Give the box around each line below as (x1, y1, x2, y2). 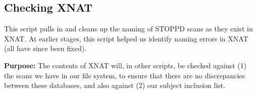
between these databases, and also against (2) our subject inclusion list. (4, 80, 226, 90)
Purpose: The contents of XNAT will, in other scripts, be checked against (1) (4, 60, 247, 70)
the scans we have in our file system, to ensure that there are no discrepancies (4, 70, 245, 80)
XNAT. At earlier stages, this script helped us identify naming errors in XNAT (4, 33, 248, 43)
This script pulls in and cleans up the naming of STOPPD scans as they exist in (4, 23, 253, 34)
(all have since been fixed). (4, 43, 87, 54)
